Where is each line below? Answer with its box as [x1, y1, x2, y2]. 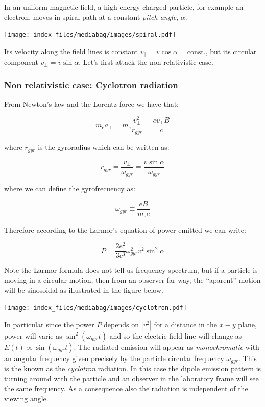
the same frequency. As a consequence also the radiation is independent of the [4, 383, 248, 394]
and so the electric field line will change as [109, 330, 242, 341]
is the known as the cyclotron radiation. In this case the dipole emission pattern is [4, 363, 261, 374]
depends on [104, 319, 139, 329]
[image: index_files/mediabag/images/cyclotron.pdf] [4, 304, 187, 312]
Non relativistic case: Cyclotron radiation [4, 78, 178, 91]
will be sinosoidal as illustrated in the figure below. [4, 284, 163, 295]
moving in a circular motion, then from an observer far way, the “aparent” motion [4, 274, 261, 285]
